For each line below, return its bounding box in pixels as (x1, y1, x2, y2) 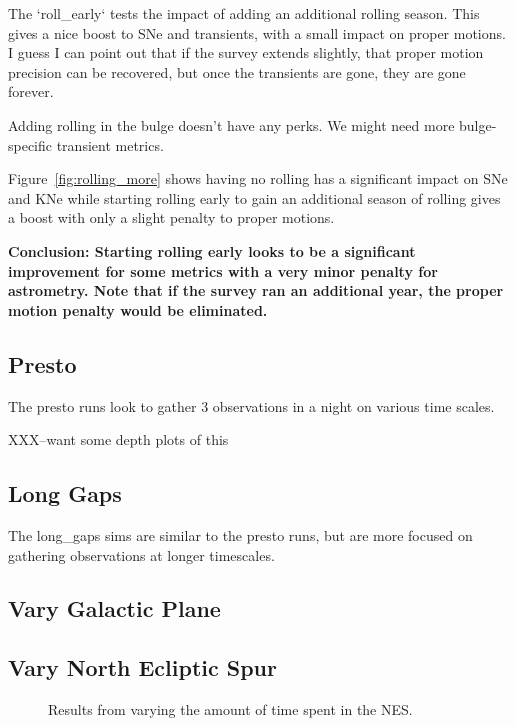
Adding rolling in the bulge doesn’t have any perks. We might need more (8, 114, 455, 135)
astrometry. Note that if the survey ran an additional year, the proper (8, 280, 504, 301)
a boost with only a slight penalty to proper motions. (8, 207, 335, 228)
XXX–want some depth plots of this (8, 429, 229, 450)
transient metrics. (56, 134, 164, 155)
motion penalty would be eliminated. (8, 299, 268, 320)
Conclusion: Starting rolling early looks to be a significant (8, 240, 416, 261)
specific (8, 134, 53, 155)
